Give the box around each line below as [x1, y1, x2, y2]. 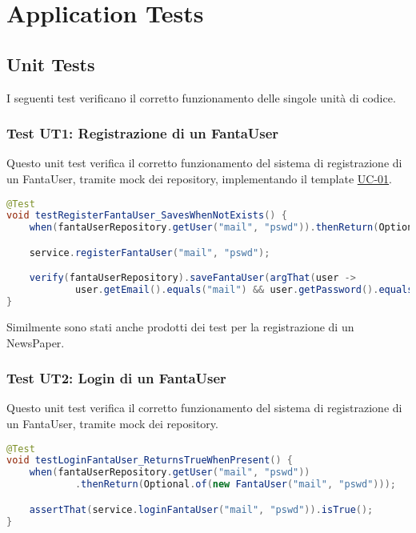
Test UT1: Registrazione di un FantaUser [6, 123, 279, 143]
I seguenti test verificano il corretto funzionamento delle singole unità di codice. [6, 89, 396, 106]
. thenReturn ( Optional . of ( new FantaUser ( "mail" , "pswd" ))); [74, 479, 396, 491]
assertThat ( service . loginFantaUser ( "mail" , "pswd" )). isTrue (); [29, 503, 374, 515]
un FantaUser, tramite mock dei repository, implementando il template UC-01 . [6, 170, 392, 186]
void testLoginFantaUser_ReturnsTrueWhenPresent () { [6, 455, 293, 467]
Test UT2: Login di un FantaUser [6, 368, 226, 388]
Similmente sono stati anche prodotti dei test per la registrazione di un [6, 319, 354, 335]
